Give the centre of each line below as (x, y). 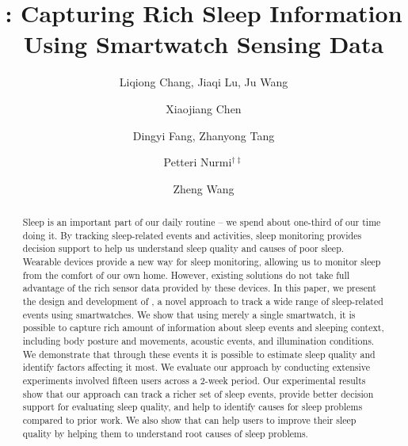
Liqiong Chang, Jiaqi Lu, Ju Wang (204, 82)
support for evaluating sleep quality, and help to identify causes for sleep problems (193, 407)
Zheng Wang (204, 188)
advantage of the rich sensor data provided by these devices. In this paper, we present (199, 288)
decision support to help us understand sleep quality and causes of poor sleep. (183, 248)
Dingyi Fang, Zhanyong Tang (204, 135)
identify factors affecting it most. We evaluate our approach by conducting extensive (196, 367)
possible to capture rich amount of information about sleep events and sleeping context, (203, 328)
